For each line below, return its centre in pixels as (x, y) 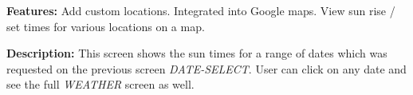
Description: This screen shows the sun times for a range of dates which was (197, 53)
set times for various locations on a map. (106, 26)
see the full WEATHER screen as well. (100, 84)
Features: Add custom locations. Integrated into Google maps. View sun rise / (201, 10)
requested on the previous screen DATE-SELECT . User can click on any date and (206, 68)
